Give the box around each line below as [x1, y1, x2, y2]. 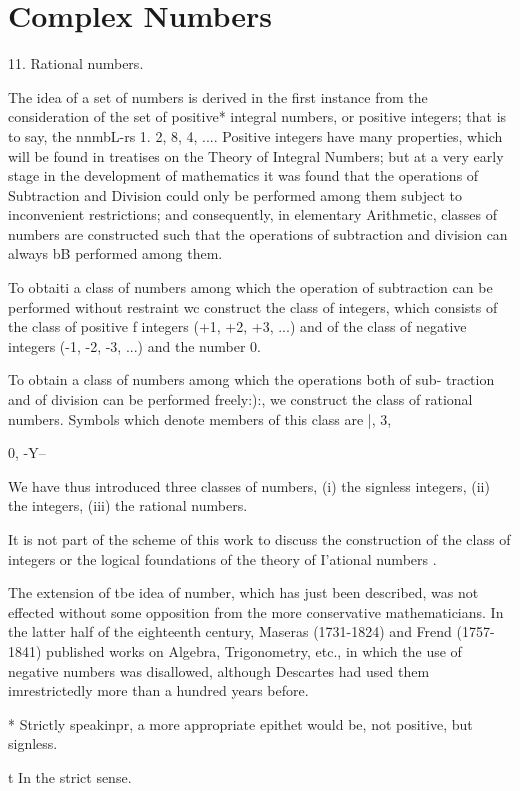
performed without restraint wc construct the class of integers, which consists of [8, 296, 498, 317]
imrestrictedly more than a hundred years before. [8, 680, 309, 701]
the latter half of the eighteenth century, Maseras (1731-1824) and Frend [8, 621, 452, 642]
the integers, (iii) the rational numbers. [8, 495, 248, 516]
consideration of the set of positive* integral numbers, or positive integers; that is [8, 106, 507, 127]
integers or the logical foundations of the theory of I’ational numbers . [8, 548, 437, 569]
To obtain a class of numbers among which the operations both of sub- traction [8, 369, 495, 390]
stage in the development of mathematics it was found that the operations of [8, 165, 479, 186]
